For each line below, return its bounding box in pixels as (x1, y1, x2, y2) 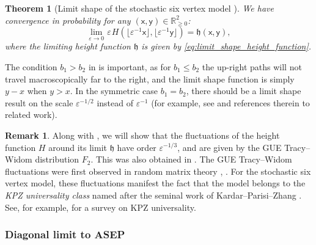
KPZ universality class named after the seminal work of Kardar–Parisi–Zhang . (5, 188, 302, 201)
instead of (97, 96, 133, 109)
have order (117, 141, 156, 153)
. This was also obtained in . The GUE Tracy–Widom (90, 153, 292, 166)
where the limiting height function (5, 40, 131, 53)
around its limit (48, 141, 107, 153)
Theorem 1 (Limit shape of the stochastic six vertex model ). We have (5, 2, 274, 14)
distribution (35, 153, 79, 166)
